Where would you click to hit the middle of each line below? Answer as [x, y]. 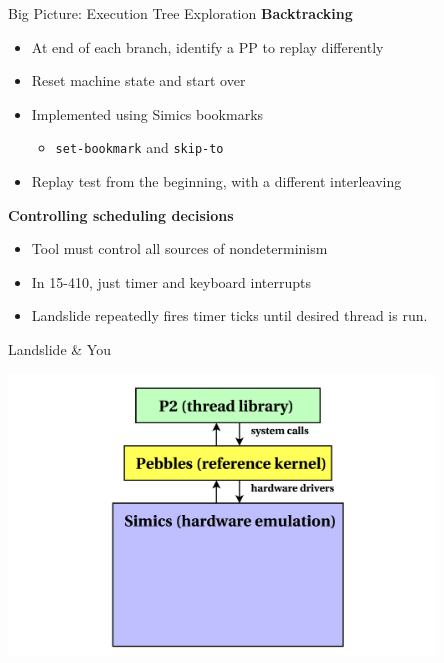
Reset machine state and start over [138, 80]
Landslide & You [59, 349]
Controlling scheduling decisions [121, 214]
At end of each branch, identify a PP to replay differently [207, 46]
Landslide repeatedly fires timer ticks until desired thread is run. [229, 315]
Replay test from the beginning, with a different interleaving [216, 181]
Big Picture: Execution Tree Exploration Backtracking [180, 13]
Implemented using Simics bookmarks [147, 113]
